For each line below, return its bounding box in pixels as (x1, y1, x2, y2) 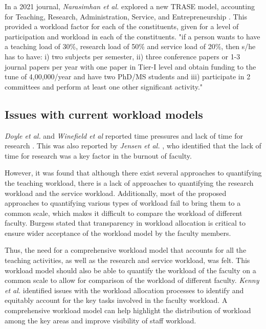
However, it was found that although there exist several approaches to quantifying (5, 167, 262, 178)
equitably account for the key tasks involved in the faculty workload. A (5, 295, 228, 305)
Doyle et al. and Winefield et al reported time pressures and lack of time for (5, 130, 243, 141)
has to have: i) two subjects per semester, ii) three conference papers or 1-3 (5, 51, 240, 61)
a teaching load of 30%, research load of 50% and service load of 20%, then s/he (5, 41, 256, 52)
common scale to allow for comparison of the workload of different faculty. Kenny (5, 275, 259, 286)
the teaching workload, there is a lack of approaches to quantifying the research (5, 177, 254, 188)
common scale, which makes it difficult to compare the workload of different (5, 207, 242, 218)
